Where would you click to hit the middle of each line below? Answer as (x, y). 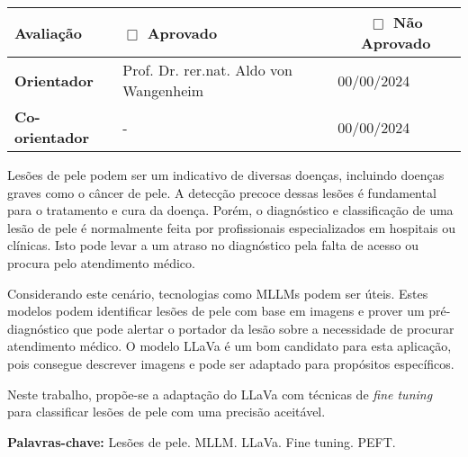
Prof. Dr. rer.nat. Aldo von (207, 70)
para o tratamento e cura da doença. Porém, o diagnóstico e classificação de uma (230, 210)
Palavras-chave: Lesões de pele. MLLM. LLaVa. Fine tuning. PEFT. (202, 441)
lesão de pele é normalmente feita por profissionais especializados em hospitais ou (232, 227)
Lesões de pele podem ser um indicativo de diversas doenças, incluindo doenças (226, 175)
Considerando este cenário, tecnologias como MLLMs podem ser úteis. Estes (218, 293)
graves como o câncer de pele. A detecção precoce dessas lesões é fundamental (222, 192)
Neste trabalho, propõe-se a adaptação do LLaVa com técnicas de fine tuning (220, 394)
